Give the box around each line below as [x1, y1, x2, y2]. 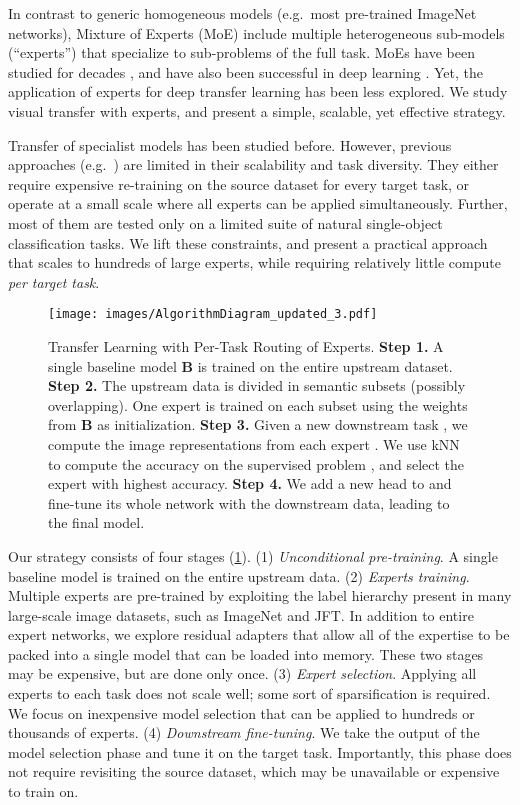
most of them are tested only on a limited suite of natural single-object [8, 212, 443, 233]
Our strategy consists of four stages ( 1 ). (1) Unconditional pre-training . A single [8, 545, 498, 566]
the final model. [48, 512, 145, 533]
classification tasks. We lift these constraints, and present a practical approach [8, 232, 488, 253]
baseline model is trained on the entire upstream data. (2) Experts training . [8, 565, 470, 586]
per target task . [8, 271, 100, 292]
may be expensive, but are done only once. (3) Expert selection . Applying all [8, 663, 477, 684]
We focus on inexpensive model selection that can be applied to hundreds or [8, 702, 475, 723]
